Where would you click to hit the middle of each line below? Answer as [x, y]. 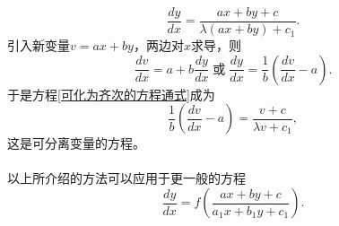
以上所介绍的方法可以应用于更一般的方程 [126, 178]
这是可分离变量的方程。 [76, 143]
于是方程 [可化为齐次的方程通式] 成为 [111, 94]
